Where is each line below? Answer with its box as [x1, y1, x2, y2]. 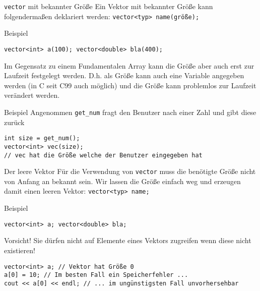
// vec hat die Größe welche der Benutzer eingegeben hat [4, 151, 203, 159]
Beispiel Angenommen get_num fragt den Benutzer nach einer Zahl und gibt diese [4, 106, 256, 117]
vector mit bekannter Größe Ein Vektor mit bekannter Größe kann [4, 1, 213, 11]
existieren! [4, 245, 35, 255]
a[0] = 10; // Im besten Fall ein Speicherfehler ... [4, 271, 188, 279]
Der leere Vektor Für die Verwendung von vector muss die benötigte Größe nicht [4, 166, 256, 177]
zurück [4, 117, 25, 127]
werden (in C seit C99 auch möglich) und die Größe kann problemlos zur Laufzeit [4, 80, 256, 90]
